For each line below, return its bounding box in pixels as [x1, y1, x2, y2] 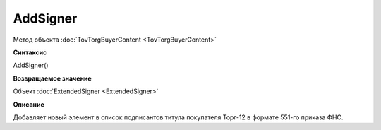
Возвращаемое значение [13, 74, 92, 83]
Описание [13, 100, 45, 109]
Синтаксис [13, 48, 47, 57]
